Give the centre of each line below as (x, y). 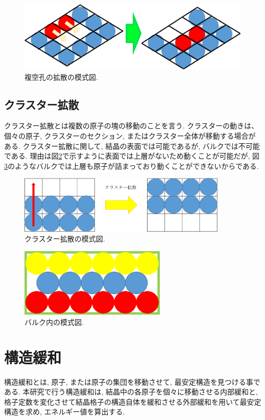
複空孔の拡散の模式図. (61, 76)
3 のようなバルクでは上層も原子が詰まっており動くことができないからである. (131, 165)
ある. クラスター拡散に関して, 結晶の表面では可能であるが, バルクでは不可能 (132, 146)
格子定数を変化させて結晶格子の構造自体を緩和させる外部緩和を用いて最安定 (133, 401)
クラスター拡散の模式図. (65, 239)
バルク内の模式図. (54, 322)
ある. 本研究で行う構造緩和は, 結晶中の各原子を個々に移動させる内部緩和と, (131, 392)
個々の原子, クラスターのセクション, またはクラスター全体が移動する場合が (130, 136)
